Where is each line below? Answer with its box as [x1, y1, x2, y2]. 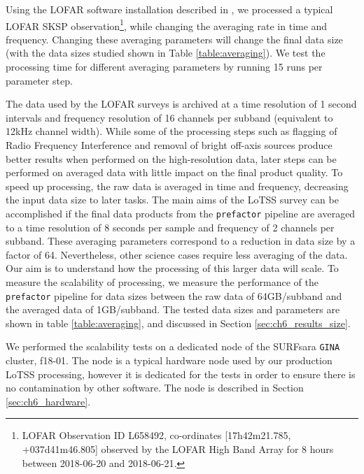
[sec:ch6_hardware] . [6, 394, 91, 408]
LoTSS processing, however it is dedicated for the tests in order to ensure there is [6, 366, 356, 381]
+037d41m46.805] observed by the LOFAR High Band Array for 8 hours [22, 442, 334, 457]
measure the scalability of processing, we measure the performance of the [6, 275, 318, 289]
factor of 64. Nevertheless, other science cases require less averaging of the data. [6, 247, 348, 261]
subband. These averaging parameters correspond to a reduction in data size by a [6, 234, 356, 248]
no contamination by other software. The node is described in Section [6, 380, 304, 395]
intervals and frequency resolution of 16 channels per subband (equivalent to [6, 110, 333, 124]
